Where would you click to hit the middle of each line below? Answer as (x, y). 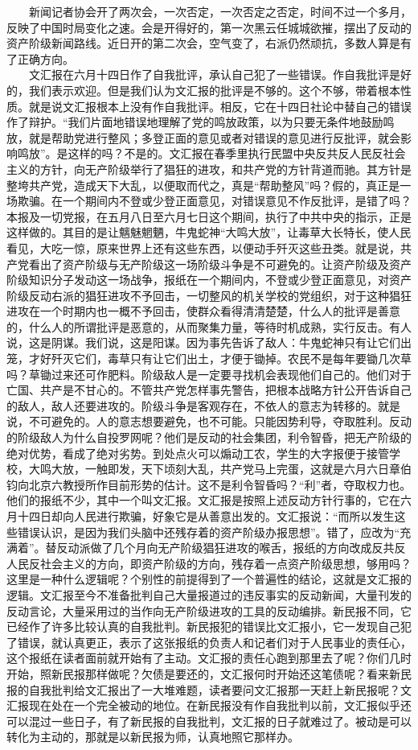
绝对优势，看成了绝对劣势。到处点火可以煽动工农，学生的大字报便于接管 (198, 453)
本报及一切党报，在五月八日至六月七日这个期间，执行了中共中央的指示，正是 (209, 216)
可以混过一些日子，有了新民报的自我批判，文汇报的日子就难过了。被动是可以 (209, 721)
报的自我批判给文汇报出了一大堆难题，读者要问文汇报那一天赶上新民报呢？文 (209, 689)
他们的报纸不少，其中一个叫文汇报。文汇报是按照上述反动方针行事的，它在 (203, 500)
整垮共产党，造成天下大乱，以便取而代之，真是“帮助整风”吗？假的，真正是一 (209, 185)
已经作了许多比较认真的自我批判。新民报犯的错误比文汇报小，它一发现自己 (203, 626)
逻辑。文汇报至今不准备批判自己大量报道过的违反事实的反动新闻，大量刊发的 (209, 594)
